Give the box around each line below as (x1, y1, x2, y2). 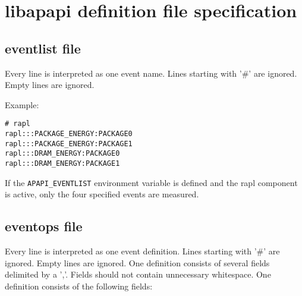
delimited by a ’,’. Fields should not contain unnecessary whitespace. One (5, 268, 271, 281)
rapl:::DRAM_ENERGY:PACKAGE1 (5, 159, 120, 168)
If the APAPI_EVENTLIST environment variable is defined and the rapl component (5, 176, 298, 188)
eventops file (5, 217, 83, 235)
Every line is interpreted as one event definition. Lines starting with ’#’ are (5, 245, 280, 257)
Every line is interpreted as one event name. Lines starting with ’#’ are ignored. (5, 67, 297, 79)
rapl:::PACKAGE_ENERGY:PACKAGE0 (5, 130, 133, 138)
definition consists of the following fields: (5, 279, 153, 292)
